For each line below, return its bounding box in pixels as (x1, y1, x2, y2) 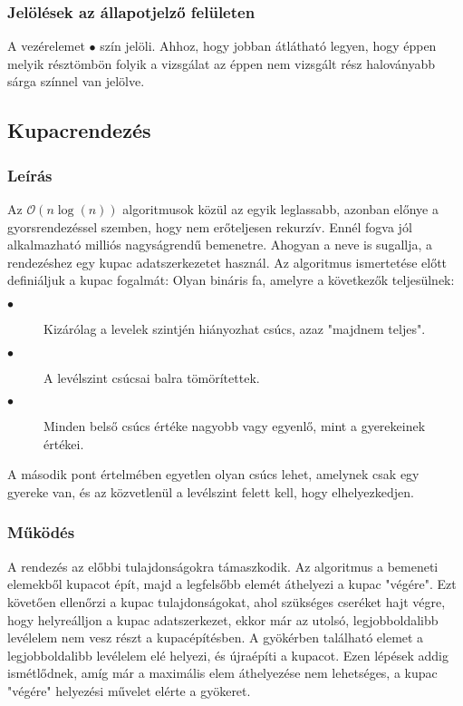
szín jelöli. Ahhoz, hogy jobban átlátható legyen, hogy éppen (100, 36, 437, 55)
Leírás (7, 163, 53, 186)
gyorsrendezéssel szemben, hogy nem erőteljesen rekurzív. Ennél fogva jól (7, 217, 412, 236)
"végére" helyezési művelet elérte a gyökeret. (7, 681, 251, 700)
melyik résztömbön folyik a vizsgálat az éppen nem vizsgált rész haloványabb (7, 54, 436, 73)
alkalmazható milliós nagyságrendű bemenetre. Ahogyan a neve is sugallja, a (7, 235, 432, 254)
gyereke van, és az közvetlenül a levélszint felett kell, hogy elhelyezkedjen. (7, 482, 414, 501)
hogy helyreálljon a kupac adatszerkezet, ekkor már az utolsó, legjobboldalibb (7, 610, 439, 629)
